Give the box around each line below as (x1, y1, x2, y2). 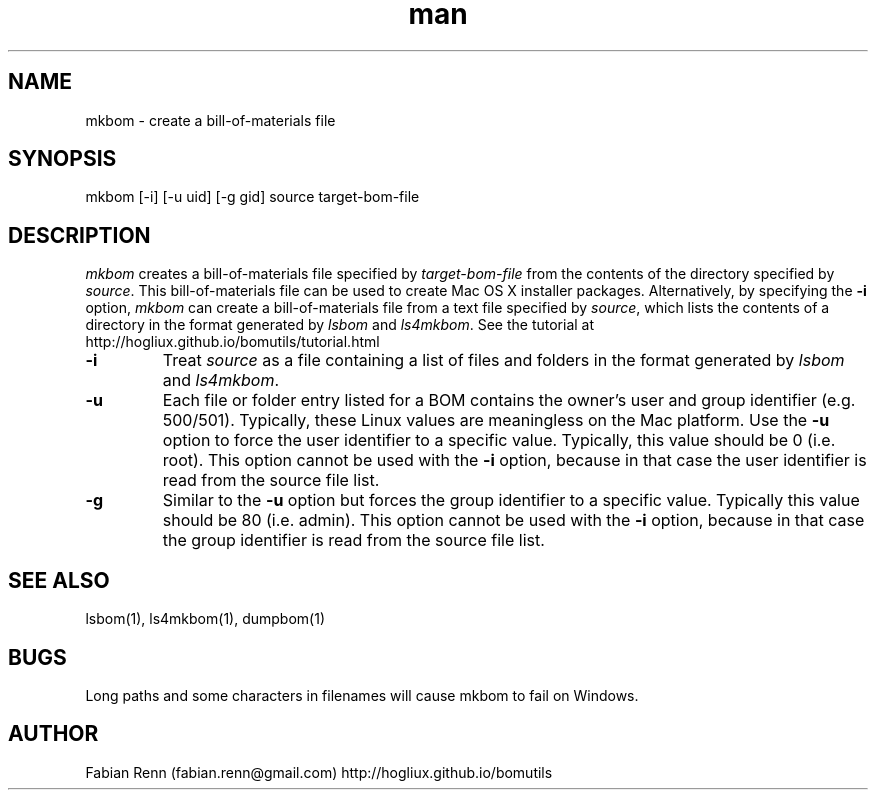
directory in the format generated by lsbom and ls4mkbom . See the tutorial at (85, 316, 595, 334)
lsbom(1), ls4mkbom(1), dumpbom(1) (85, 610, 325, 628)
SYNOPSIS (8, 146, 117, 172)
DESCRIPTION (8, 222, 151, 248)
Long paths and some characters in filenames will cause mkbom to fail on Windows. (85, 686, 639, 704)
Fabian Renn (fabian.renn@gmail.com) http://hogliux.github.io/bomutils (85, 763, 553, 781)
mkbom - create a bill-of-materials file (85, 111, 336, 129)
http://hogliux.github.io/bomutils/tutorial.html (85, 333, 380, 351)
